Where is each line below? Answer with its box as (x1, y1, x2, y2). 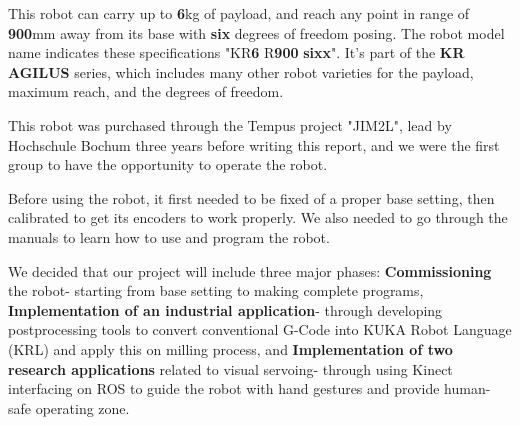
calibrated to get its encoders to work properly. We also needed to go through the (8, 207, 508, 228)
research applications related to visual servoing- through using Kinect (8, 358, 453, 379)
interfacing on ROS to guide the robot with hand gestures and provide (8, 378, 440, 399)
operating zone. (35, 397, 130, 418)
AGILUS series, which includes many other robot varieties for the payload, (8, 61, 474, 82)
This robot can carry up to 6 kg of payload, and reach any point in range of (8, 3, 470, 23)
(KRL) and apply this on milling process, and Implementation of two (8, 338, 453, 359)
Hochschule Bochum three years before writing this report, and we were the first (8, 134, 500, 155)
